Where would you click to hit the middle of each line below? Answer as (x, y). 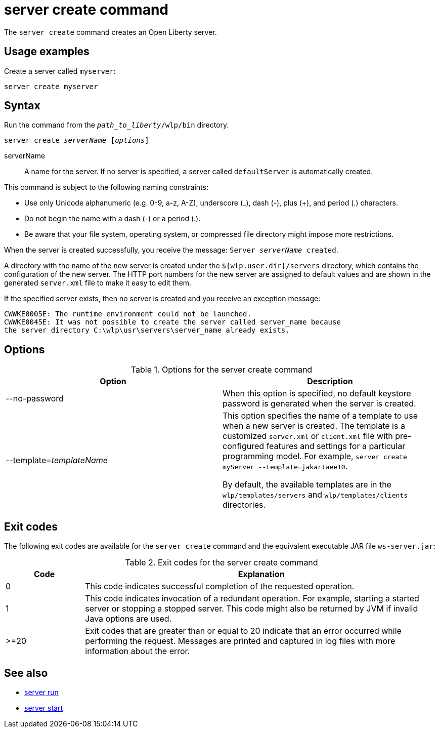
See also (26, 673)
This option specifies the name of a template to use (320, 416)
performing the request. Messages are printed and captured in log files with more (240, 641)
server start (43, 708)
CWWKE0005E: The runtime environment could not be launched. (128, 314)
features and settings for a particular (336, 446)
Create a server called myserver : (60, 71)
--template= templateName (57, 460)
